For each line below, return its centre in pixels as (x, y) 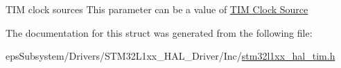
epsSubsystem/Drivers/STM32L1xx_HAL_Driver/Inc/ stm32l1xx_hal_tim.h (170, 56)
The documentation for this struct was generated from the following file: (159, 32)
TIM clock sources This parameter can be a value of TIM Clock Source (157, 9)
